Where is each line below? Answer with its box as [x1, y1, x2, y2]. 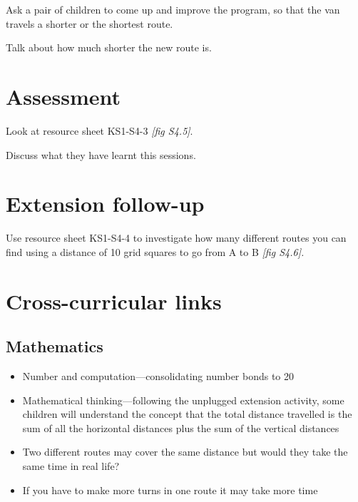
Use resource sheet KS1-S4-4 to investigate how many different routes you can [6, 230, 347, 245]
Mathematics [6, 335, 103, 357]
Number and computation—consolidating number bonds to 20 [22, 368, 295, 383]
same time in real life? [22, 458, 120, 473]
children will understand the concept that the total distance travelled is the [22, 406, 352, 421]
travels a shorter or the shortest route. [6, 16, 173, 31]
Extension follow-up [6, 189, 205, 218]
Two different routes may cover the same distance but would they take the [22, 444, 348, 459]
